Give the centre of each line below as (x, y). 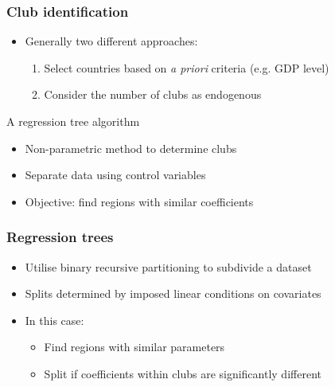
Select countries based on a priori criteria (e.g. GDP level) (187, 67)
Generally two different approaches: (111, 41)
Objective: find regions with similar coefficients (139, 201)
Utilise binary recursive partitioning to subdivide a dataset (168, 266)
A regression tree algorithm (73, 121)
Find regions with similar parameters (134, 347)
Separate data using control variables (115, 175)
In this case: (55, 320)
